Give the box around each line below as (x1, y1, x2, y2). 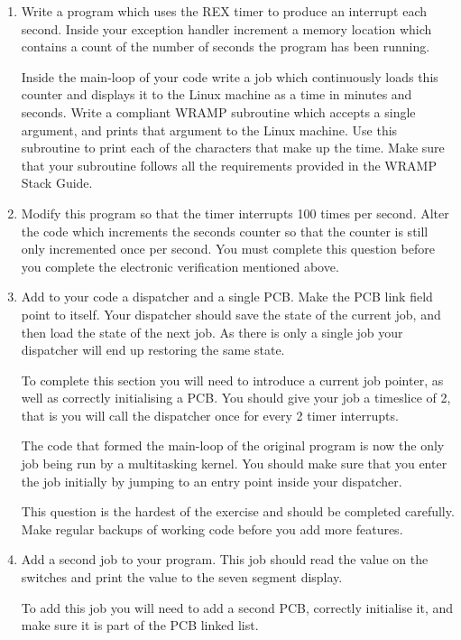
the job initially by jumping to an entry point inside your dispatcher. (21, 471, 402, 490)
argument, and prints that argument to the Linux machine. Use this (21, 120, 398, 139)
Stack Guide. (21, 173, 93, 192)
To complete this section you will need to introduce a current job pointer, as (21, 370, 444, 389)
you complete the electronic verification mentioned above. (21, 256, 339, 275)
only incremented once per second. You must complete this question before (21, 239, 435, 258)
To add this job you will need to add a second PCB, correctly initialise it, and (21, 598, 454, 617)
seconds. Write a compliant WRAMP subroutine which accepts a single (21, 102, 416, 121)
